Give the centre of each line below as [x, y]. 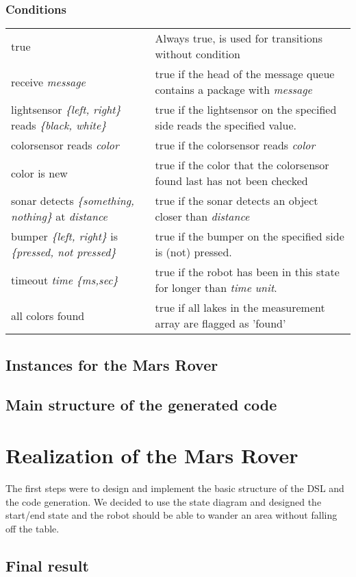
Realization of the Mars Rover [152, 455]
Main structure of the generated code [141, 405]
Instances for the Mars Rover [112, 364]
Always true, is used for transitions [239, 38]
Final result [47, 565]
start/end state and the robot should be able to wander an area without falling [171, 515]
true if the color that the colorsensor [242, 165]
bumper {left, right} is [65, 236]
